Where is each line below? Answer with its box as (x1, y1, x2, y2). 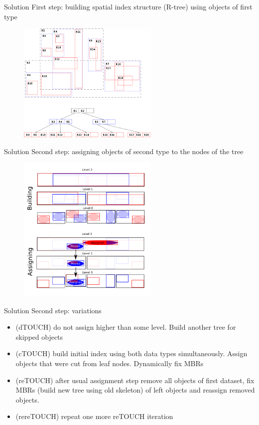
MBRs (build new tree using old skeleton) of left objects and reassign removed (15, 385, 255, 395)
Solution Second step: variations (4, 305, 102, 315)
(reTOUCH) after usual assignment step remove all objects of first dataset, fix (15, 375, 255, 385)
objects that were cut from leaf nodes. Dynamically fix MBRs (15, 358, 204, 368)
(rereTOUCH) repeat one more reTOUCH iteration (15, 411, 173, 422)
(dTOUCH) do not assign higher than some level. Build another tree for (15, 322, 236, 332)
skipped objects (15, 331, 63, 342)
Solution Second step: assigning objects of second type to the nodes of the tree (4, 146, 244, 156)
